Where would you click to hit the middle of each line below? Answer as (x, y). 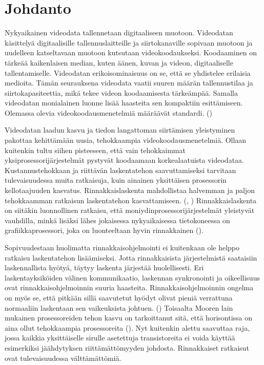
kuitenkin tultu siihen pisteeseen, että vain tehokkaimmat (95, 150)
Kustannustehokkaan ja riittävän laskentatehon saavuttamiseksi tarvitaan (120, 170)
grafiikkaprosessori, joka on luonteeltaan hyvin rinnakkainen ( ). (104, 230)
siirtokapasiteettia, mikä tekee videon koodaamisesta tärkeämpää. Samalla (121, 92)
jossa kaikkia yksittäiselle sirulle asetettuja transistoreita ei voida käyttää (120, 338)
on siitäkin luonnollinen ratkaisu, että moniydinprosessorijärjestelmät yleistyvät (130, 210)
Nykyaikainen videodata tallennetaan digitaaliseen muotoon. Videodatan (119, 33)
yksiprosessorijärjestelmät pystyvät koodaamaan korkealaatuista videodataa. (124, 160)
